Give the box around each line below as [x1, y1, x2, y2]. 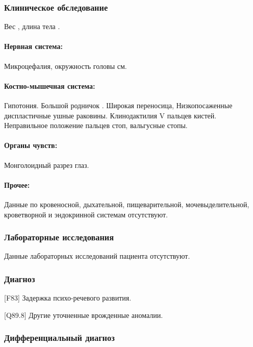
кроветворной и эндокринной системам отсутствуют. [4, 209, 168, 219]
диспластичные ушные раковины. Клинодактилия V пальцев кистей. [4, 110, 217, 120]
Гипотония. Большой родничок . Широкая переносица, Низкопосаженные [4, 100, 233, 110]
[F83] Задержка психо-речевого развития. [4, 292, 132, 303]
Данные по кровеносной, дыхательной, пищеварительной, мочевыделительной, [4, 199, 249, 209]
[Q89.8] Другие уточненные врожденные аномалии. [4, 309, 163, 320]
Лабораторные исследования [4, 231, 114, 243]
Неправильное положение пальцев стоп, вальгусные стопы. [4, 120, 188, 131]
